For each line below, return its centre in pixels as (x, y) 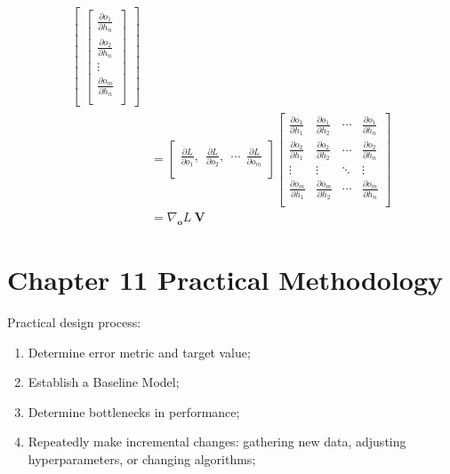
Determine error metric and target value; (139, 352)
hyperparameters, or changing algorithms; (142, 458)
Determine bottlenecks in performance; (134, 411)
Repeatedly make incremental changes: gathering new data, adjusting (217, 442)
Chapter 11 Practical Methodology (225, 280)
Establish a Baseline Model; (104, 382)
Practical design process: (74, 321)
